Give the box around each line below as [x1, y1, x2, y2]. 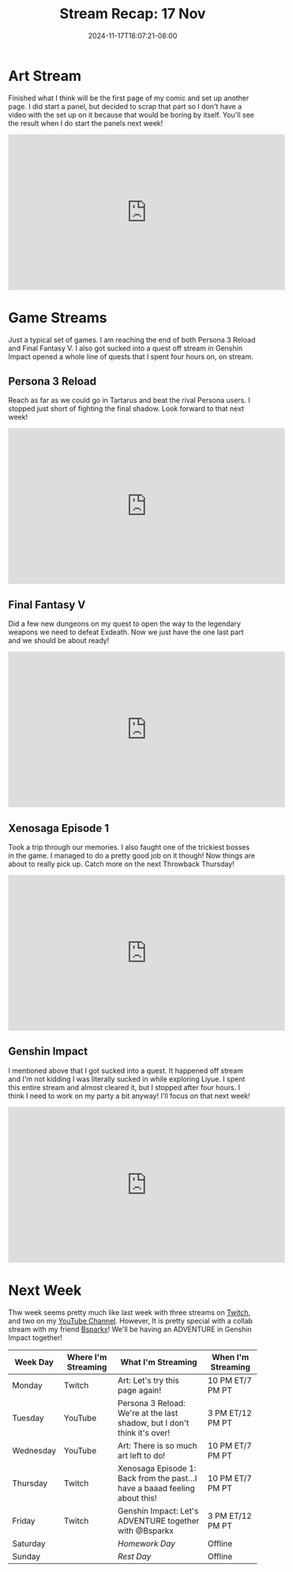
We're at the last [117, 1407, 178, 1419]
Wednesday [12, 1445, 57, 1456]
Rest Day [117, 1551, 152, 1562]
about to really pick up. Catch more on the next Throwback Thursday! [8, 859, 235, 869]
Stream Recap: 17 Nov [59, 5, 206, 23]
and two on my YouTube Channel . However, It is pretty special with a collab [8, 1316, 253, 1325]
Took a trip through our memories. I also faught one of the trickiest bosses [8, 843, 250, 852]
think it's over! [117, 1427, 171, 1438]
